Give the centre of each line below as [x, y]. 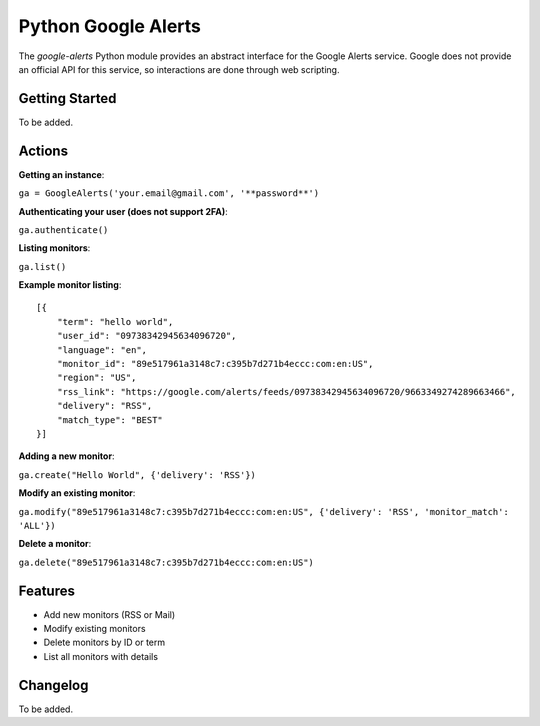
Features [46, 590]
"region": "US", [96, 378]
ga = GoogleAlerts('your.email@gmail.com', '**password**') [169, 193]
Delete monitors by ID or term [104, 642]
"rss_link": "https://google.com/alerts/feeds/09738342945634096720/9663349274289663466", [286, 391]
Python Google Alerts [110, 26]
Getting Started [67, 98]
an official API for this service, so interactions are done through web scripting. [179, 69]
